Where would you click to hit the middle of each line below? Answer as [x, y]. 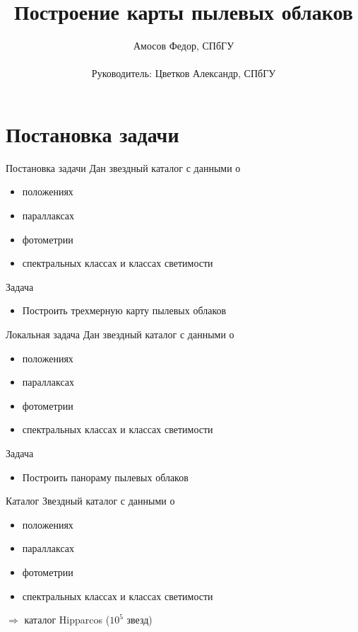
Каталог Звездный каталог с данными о [90, 501]
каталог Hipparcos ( [67, 620]
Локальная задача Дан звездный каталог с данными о [120, 334]
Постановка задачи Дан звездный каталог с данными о [123, 167]
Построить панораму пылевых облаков [105, 477]
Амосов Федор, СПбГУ [184, 46]
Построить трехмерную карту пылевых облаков [124, 310]
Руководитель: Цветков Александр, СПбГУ [184, 73]
